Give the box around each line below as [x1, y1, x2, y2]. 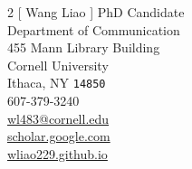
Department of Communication [7, 20, 180, 39]
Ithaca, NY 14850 [7, 73, 106, 92]
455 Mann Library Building [7, 38, 160, 57]
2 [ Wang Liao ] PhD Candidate [7, 3, 185, 21]
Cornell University [7, 55, 109, 74]
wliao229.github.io [7, 144, 108, 163]
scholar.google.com [7, 127, 110, 146]
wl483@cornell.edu [7, 108, 110, 127]
